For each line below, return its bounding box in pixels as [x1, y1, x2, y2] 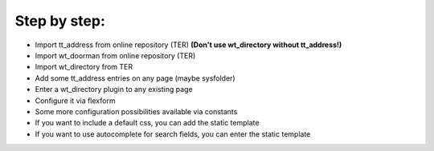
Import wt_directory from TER [35, 62, 133, 72]
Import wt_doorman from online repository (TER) [35, 50, 196, 60]
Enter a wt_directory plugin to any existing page [35, 85, 193, 94]
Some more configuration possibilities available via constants [35, 106, 238, 116]
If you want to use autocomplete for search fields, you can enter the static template [35, 129, 311, 139]
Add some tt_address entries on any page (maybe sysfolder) [35, 73, 236, 83]
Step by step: [14, 12, 106, 30]
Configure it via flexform [35, 96, 116, 105]
